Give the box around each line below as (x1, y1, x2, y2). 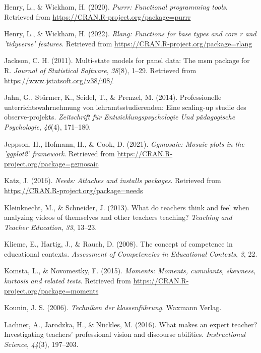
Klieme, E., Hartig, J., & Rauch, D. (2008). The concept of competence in (4, 239, 233, 249)
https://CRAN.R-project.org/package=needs (4, 185, 143, 195)
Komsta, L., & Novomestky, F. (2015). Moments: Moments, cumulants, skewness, (4, 265, 256, 276)
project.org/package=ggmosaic (4, 158, 99, 168)
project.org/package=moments (4, 285, 99, 296)
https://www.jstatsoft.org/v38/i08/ (4, 75, 114, 85)
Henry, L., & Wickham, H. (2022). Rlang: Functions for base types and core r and (4, 28, 256, 39)
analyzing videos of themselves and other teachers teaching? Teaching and (4, 212, 232, 222)
